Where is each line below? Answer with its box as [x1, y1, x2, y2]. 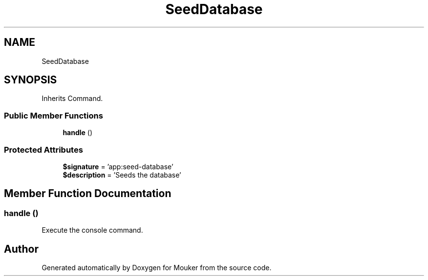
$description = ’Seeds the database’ [63, 170, 181, 179]
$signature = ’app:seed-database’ [63, 162, 173, 171]
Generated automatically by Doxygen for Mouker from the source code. [42, 263, 272, 272]
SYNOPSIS [4, 74, 57, 86]
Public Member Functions [4, 110, 103, 120]
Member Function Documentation [4, 187, 171, 200]
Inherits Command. [42, 94, 103, 103]
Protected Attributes [4, 144, 83, 155]
